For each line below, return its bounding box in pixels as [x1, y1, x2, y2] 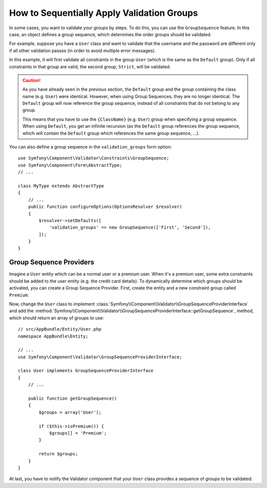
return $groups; [39, 451, 78, 457]
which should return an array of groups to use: [9, 315, 104, 321]
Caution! [22, 77, 41, 83]
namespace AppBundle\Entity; [18, 333, 89, 339]
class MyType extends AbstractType [18, 183, 104, 189]
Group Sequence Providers [9, 258, 94, 267]
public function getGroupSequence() [28, 396, 117, 401]
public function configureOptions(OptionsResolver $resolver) [28, 204, 182, 210]
